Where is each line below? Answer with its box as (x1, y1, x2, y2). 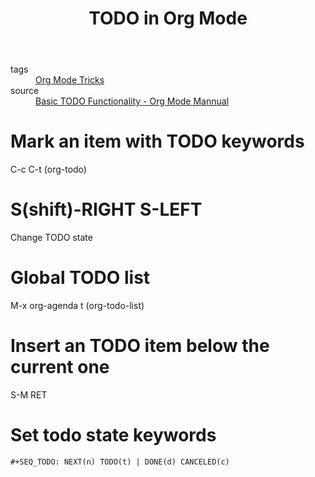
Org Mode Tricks (35, 74, 105, 86)
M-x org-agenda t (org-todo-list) (10, 300, 145, 311)
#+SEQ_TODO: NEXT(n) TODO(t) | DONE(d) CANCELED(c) (10, 457, 230, 467)
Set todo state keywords (10, 424, 217, 447)
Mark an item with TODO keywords (10, 130, 305, 153)
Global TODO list (10, 267, 151, 289)
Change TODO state (10, 232, 93, 244)
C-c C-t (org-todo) (10, 163, 87, 176)
